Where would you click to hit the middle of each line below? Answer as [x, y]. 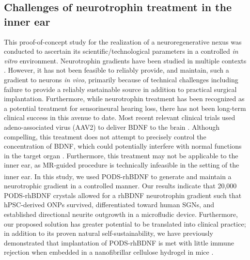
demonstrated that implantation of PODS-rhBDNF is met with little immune [119, 242]
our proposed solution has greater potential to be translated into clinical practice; [125, 223]
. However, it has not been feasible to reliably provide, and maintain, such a [117, 70]
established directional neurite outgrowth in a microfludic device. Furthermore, [121, 214]
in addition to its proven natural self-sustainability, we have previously [109, 233]
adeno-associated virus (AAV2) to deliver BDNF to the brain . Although [112, 127]
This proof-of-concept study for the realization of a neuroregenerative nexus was [123, 41]
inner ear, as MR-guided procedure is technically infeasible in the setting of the [122, 165]
